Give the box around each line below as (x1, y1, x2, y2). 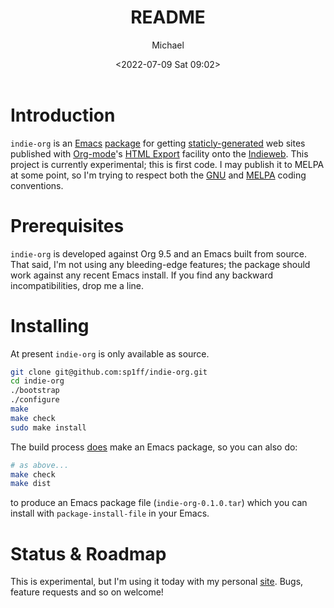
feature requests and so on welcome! (10, 586, 164, 598)
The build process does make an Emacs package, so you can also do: (10, 441, 298, 453)
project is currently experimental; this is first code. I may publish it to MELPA (10, 158, 325, 170)
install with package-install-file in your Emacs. (10, 507, 210, 520)
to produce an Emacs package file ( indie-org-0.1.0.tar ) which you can (10, 497, 308, 509)
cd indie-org (10, 376, 65, 386)
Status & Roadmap (10, 542, 167, 565)
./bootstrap (10, 386, 60, 396)
